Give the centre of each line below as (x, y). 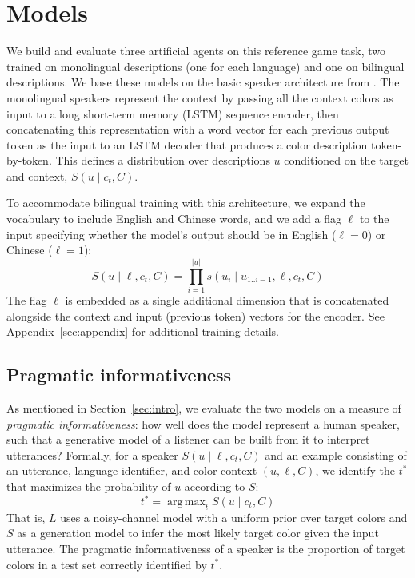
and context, (37, 175)
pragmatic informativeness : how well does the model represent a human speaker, (203, 423)
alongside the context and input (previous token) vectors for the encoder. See (196, 315)
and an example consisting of (336, 454)
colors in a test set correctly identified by (107, 564)
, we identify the (355, 470)
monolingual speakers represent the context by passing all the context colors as (200, 97)
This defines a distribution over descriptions (163, 160)
